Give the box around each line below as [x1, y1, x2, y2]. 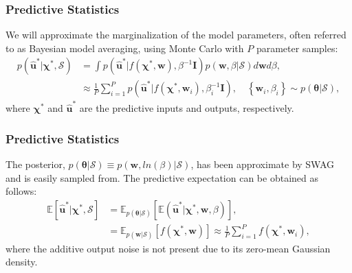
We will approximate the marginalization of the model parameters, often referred [5, 27, 346, 42]
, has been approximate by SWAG [190, 157, 335, 171]
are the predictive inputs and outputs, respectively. [79, 101, 294, 115]
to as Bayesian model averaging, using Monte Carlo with [5, 40, 244, 55]
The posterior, [5, 157, 65, 171]
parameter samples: [256, 40, 338, 55]
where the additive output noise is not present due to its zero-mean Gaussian [5, 241, 331, 255]
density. [5, 254, 38, 269]
